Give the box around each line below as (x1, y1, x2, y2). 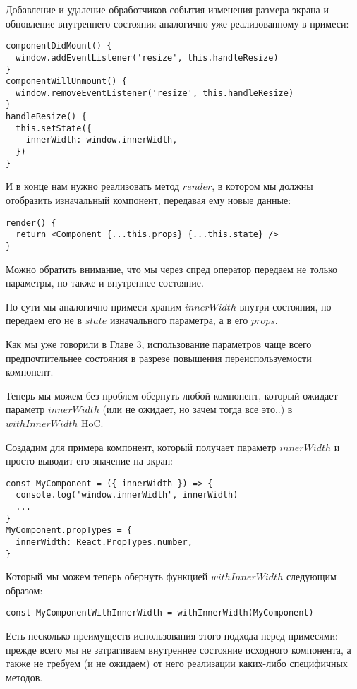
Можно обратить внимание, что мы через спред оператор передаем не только (6, 261, 338, 276)
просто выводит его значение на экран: (6, 453, 174, 468)
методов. (6, 669, 43, 684)
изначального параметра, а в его (110, 313, 248, 328)
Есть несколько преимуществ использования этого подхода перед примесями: (6, 628, 338, 643)
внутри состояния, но (239, 299, 332, 313)
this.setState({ (16, 123, 92, 133)
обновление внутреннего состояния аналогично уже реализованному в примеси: (6, 16, 349, 30)
